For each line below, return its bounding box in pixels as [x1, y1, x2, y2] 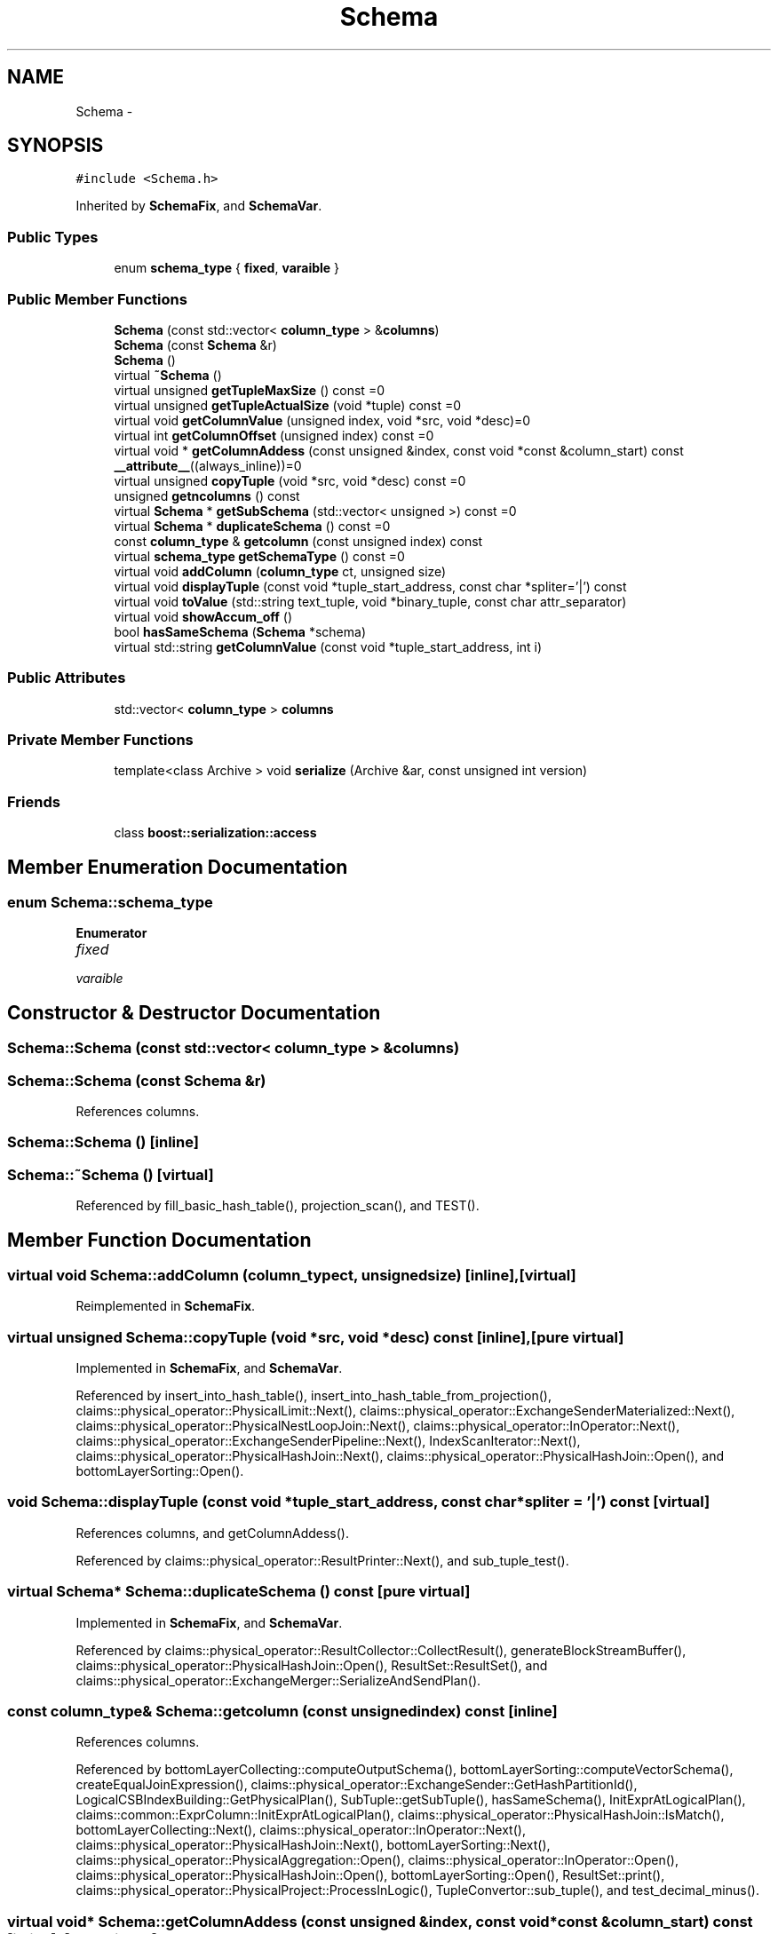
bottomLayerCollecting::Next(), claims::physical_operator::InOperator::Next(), [75, 1822, 526, 1838]
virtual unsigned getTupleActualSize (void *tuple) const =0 [114, 397, 462, 413]
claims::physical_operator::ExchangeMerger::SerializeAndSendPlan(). [75, 1672, 481, 1688]
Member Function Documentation [7, 1228, 312, 1251]
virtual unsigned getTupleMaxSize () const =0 [114, 382, 385, 398]
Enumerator [75, 925, 147, 941]
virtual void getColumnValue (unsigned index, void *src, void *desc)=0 [114, 412, 531, 428]
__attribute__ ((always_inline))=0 [114, 457, 302, 473]
